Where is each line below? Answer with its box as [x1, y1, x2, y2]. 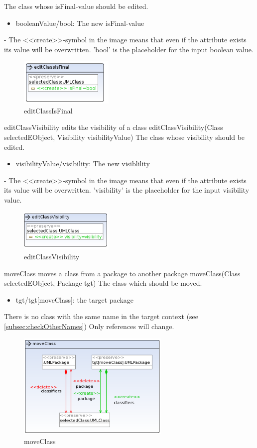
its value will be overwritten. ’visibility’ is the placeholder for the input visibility [4, 185, 250, 195]
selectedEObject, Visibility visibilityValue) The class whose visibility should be [4, 131, 245, 142]
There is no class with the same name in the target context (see [4, 311, 199, 322]
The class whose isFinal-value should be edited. [4, 1, 148, 11]
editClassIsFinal [24, 105, 73, 115]
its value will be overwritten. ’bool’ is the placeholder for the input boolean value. [4, 44, 254, 54]
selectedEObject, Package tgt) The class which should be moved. [4, 278, 202, 288]
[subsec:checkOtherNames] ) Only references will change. [4, 321, 174, 331]
